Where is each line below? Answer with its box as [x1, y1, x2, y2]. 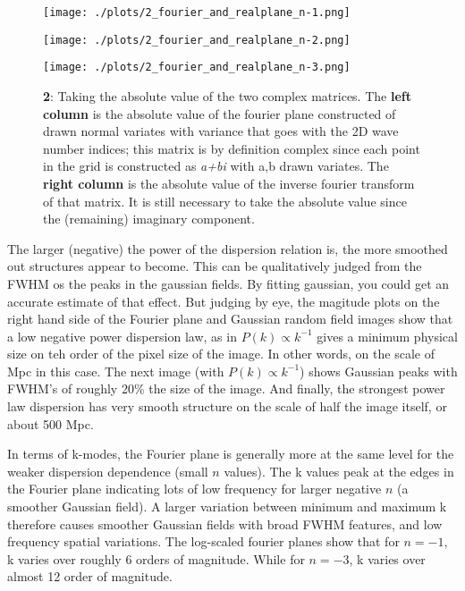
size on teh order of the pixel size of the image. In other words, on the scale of [7, 344, 435, 363]
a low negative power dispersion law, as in [7, 326, 237, 345]
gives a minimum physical [317, 326, 458, 345]
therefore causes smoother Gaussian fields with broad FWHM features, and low [7, 514, 443, 533]
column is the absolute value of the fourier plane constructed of [43, 104, 396, 122]
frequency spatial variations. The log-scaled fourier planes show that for [7, 532, 400, 551]
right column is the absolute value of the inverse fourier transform [43, 173, 415, 192]
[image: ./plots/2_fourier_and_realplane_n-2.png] [43, 33, 351, 46]
